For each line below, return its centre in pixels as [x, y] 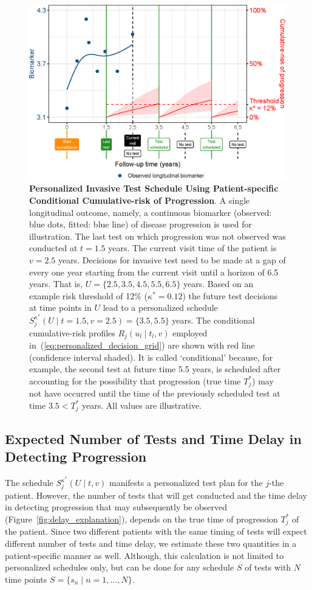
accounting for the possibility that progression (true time [135, 380]
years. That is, [56, 284]
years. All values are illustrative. [142, 405]
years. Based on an [219, 284]
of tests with [268, 567]
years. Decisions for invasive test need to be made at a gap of [172, 259]
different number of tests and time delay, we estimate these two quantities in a [151, 543]
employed [190, 332]
